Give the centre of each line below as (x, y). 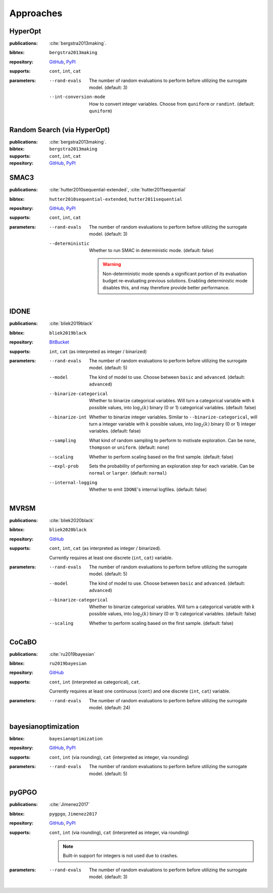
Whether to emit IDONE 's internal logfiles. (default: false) (148, 490)
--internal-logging (73, 482)
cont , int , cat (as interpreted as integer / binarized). (105, 548)
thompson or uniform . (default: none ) (129, 447)
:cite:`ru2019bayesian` (72, 654)
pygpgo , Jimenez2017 (73, 814)
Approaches (36, 13)
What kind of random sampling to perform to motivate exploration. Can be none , (173, 440)
